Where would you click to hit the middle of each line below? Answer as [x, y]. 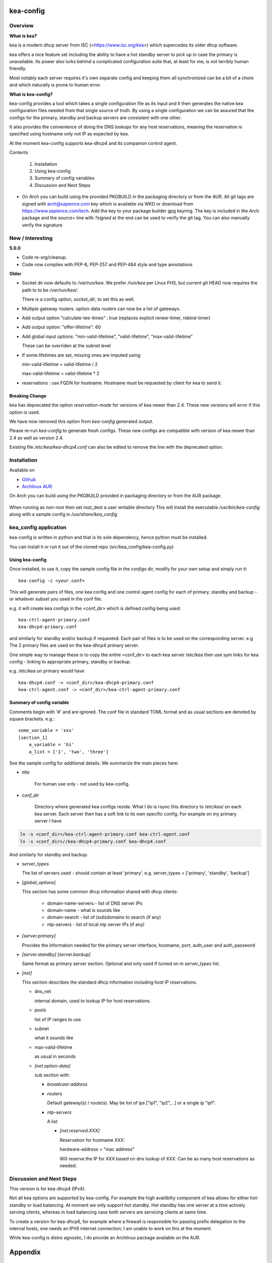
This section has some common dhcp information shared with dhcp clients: [100, 892]
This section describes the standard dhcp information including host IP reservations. [110, 982]
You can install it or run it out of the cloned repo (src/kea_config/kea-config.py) [91, 547]
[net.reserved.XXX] [80, 1131]
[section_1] [33, 737]
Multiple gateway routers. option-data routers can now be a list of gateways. [101, 309]
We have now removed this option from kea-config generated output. [81, 421]
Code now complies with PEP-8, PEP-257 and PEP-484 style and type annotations [107, 264]
